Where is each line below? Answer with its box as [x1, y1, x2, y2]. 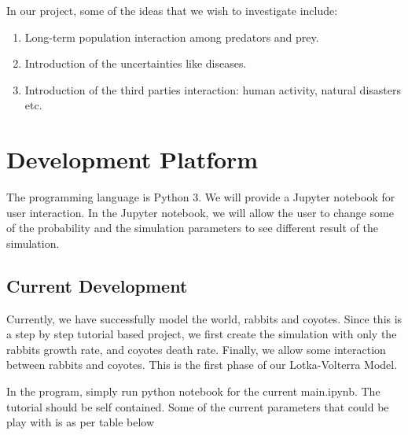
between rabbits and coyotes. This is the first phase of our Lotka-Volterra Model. [6, 356, 398, 373]
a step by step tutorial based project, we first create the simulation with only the [6, 326, 397, 342]
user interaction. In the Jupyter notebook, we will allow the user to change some [6, 204, 394, 220]
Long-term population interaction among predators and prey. [24, 28, 319, 45]
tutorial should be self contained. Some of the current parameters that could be [6, 398, 389, 415]
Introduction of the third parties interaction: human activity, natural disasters [24, 81, 401, 98]
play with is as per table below [6, 414, 155, 430]
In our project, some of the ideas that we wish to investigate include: [6, 2, 338, 18]
